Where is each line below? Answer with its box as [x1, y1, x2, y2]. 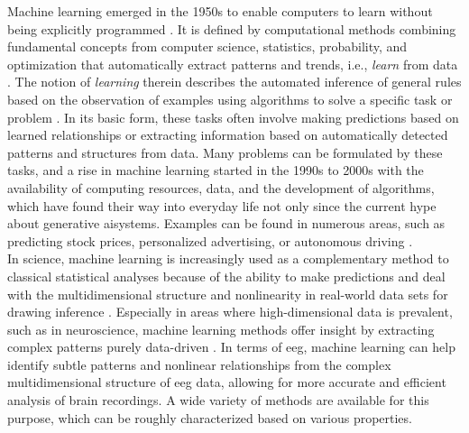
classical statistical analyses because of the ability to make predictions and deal [7, 266, 446, 285]
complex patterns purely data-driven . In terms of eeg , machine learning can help [7, 337, 455, 356]
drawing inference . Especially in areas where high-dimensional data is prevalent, [7, 302, 453, 321]
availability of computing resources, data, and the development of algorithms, [7, 178, 435, 197]
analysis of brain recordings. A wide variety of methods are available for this [7, 391, 429, 410]
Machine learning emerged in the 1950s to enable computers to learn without [7, 2, 433, 20]
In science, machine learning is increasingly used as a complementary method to [7, 249, 449, 268]
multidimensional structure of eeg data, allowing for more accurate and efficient [7, 373, 446, 392]
